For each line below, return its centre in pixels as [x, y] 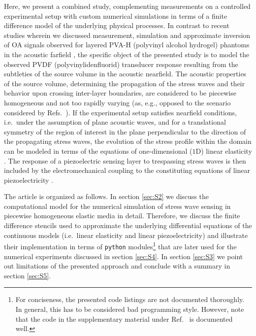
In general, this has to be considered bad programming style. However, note [130, 309]
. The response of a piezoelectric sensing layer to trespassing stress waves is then [125, 160]
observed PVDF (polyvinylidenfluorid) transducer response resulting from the [121, 64]
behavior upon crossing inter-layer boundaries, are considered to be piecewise [120, 93]
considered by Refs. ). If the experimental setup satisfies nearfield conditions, [120, 112]
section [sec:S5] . [28, 275]
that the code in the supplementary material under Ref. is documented [124, 319]
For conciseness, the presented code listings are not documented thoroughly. [130, 299]
